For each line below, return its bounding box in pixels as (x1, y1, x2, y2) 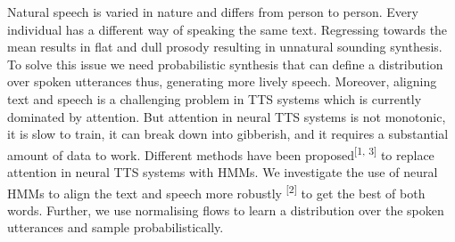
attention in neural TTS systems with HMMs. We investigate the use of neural (7, 163, 438, 181)
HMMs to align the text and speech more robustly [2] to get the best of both (7, 181, 426, 202)
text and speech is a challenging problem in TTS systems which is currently (7, 89, 422, 108)
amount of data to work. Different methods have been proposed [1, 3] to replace (7, 142, 434, 164)
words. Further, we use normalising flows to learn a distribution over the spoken (7, 200, 444, 219)
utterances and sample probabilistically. (7, 218, 224, 237)
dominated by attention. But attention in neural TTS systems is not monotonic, (7, 107, 446, 125)
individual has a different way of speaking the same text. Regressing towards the (7, 20, 448, 38)
